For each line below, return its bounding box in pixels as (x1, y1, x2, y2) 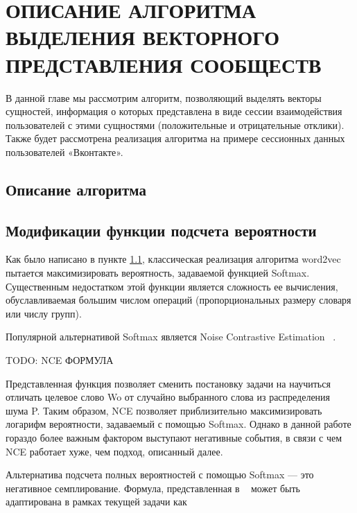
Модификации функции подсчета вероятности (6, 219, 317, 241)
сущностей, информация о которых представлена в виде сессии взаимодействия (6, 104, 342, 119)
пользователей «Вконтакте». (6, 144, 123, 159)
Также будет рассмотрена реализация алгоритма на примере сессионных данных (6, 131, 345, 146)
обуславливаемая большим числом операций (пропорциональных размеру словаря (6, 293, 351, 307)
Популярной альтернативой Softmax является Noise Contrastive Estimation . (6, 329, 336, 344)
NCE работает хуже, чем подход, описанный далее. (6, 444, 223, 458)
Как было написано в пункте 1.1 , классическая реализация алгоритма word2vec (6, 252, 341, 266)
